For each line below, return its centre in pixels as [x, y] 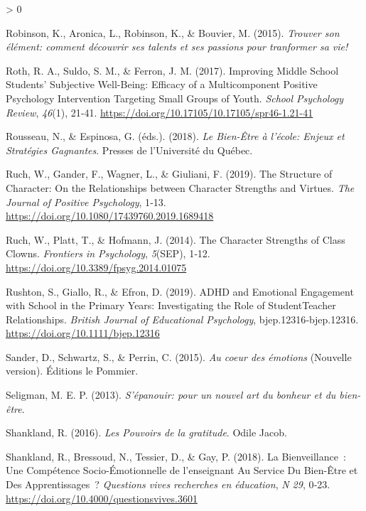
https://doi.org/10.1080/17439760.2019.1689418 [110, 216]
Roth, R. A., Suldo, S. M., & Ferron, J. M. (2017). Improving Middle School [172, 70]
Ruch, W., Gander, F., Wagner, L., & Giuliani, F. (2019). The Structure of [169, 174]
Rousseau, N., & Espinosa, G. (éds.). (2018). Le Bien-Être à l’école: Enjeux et [175, 136]
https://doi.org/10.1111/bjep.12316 [83, 333]
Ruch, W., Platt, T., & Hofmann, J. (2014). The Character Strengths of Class [176, 239]
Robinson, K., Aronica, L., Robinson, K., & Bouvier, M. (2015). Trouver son [173, 32]
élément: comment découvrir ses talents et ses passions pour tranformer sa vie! [177, 47]
